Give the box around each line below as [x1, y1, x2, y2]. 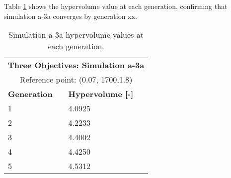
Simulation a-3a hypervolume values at [8, 29, 144, 41]
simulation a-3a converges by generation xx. [4, 10, 137, 21]
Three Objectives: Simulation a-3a [8, 59, 145, 71]
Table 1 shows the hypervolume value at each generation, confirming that [4, 1, 228, 11]
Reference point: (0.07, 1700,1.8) [19, 74, 133, 86]
